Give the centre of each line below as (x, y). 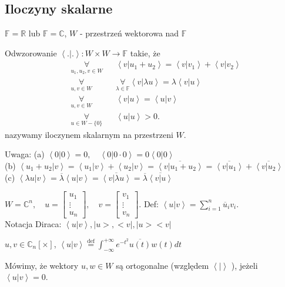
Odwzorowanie (31, 53)
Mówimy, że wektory (42, 265)
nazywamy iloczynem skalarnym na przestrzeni (89, 134)
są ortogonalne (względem (162, 265)
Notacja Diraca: (33, 224)
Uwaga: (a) (25, 154)
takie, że (145, 53)
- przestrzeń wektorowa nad (129, 33)
